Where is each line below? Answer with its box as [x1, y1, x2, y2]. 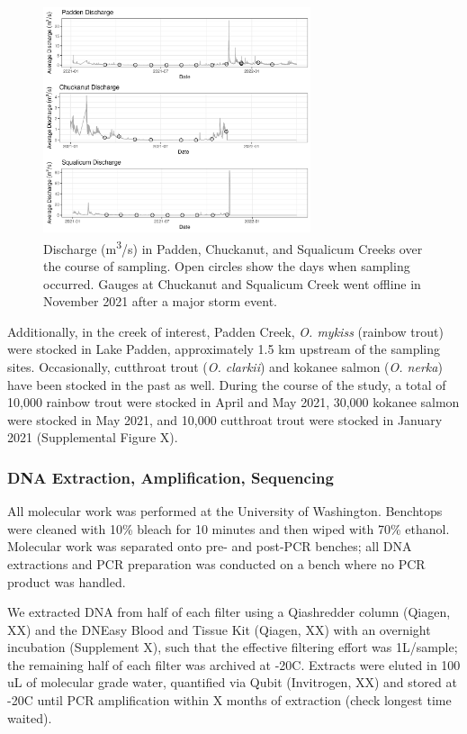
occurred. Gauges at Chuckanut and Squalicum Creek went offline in [43, 274, 421, 293]
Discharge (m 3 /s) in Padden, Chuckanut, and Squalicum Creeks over [43, 236, 423, 258]
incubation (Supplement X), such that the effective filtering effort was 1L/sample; [7, 638, 458, 657]
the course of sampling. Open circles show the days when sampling [43, 256, 410, 275]
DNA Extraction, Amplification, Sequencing [7, 466, 334, 488]
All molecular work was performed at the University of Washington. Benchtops [7, 502, 443, 521]
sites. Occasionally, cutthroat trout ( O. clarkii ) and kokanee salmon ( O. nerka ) [7, 357, 443, 376]
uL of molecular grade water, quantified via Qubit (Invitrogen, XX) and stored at [7, 673, 457, 692]
